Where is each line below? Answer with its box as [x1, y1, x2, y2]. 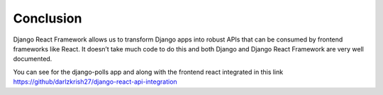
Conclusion [13, 11, 82, 26]
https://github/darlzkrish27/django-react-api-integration [13, 77, 177, 86]
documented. [13, 55, 52, 63]
